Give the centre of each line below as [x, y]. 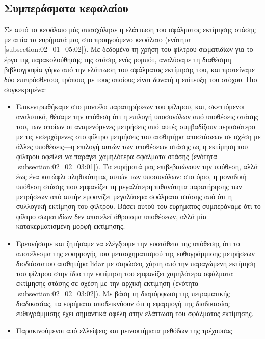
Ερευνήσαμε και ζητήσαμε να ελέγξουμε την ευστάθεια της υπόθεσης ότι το [128, 243]
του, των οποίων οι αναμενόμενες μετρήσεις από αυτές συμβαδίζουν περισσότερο [136, 126]
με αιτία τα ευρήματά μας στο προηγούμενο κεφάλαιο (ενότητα [97, 39]
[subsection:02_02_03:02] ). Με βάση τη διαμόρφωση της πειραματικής [123, 293]
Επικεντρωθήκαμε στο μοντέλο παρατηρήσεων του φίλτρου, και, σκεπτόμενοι [130, 106]
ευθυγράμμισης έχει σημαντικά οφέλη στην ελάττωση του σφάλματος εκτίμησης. [135, 313]
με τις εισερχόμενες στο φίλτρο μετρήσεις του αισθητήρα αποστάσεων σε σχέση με [138, 136]
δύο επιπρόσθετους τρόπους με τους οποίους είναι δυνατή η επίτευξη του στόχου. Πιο [131, 79]
